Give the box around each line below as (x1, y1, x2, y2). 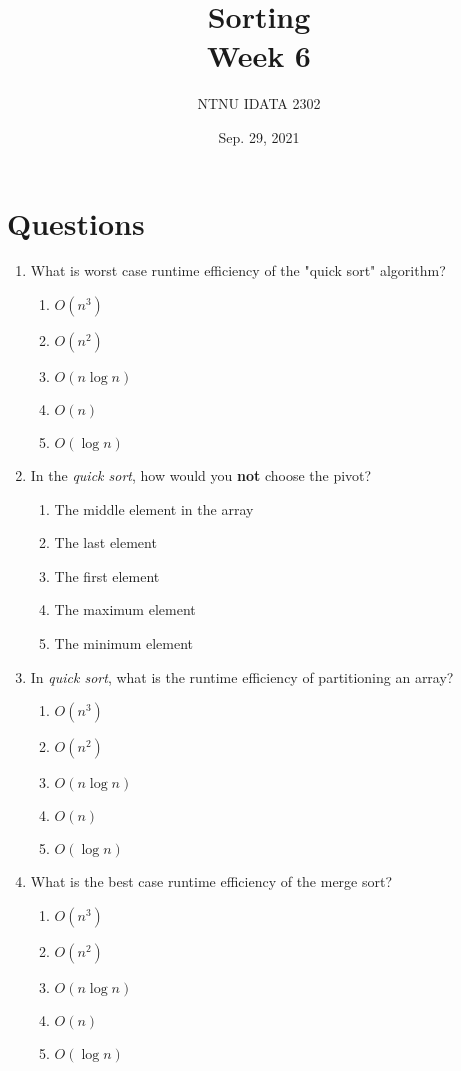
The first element (54, 565, 160, 586)
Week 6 (207, 35, 311, 76)
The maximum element (54, 599, 196, 620)
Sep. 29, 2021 (218, 126, 300, 147)
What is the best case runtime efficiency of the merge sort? (30, 871, 393, 892)
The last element (54, 532, 157, 553)
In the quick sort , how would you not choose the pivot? (30, 465, 372, 486)
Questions (7, 202, 145, 243)
